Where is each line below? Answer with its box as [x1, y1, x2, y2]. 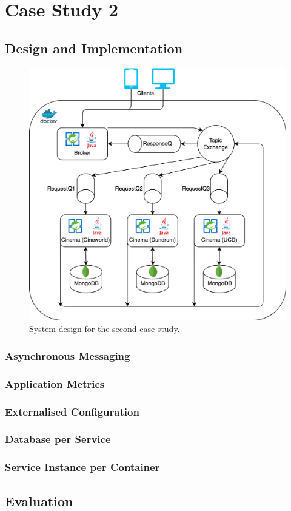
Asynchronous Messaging [5, 348, 130, 363]
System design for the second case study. [29, 322, 180, 335]
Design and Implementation [5, 38, 183, 57]
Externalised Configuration [5, 404, 139, 419]
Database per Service [5, 431, 111, 447]
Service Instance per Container [5, 459, 160, 475]
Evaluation [5, 491, 73, 510]
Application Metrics [5, 376, 105, 391]
